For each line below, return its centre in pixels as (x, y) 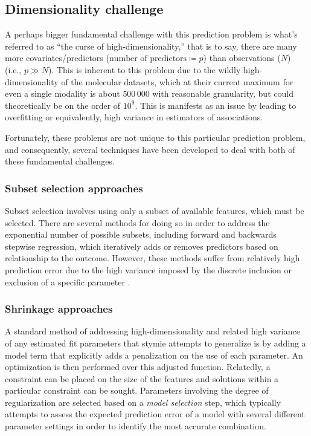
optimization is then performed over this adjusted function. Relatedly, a (138, 367)
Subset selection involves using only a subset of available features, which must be (155, 210)
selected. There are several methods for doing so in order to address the (137, 222)
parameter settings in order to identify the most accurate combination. (136, 426)
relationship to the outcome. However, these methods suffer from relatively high (152, 258)
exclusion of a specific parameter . (68, 281)
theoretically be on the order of (63, 105)
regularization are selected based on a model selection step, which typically (143, 402)
